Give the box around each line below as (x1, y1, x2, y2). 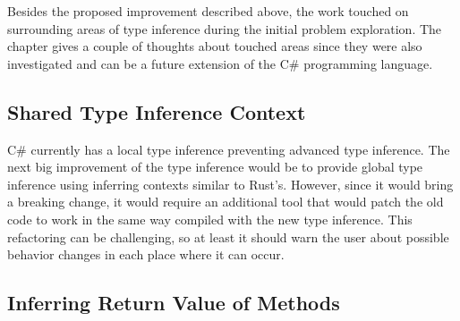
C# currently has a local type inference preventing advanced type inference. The (7, 139, 450, 158)
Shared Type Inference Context (7, 97, 306, 125)
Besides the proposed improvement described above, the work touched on (7, 2, 409, 20)
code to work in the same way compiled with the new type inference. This (7, 209, 413, 228)
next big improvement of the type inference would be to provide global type (7, 157, 423, 176)
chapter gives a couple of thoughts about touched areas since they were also (7, 37, 422, 55)
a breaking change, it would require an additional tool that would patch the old (7, 192, 444, 211)
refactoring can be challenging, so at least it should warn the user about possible (7, 227, 449, 246)
